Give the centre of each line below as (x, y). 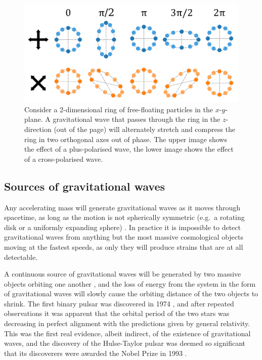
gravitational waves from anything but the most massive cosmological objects (124, 237)
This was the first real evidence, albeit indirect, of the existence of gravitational (127, 333)
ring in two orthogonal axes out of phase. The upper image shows (126, 139)
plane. (34, 119)
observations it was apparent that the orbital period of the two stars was (117, 313)
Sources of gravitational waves (84, 186)
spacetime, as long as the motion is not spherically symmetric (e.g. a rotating (124, 217)
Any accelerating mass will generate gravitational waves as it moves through (122, 207)
